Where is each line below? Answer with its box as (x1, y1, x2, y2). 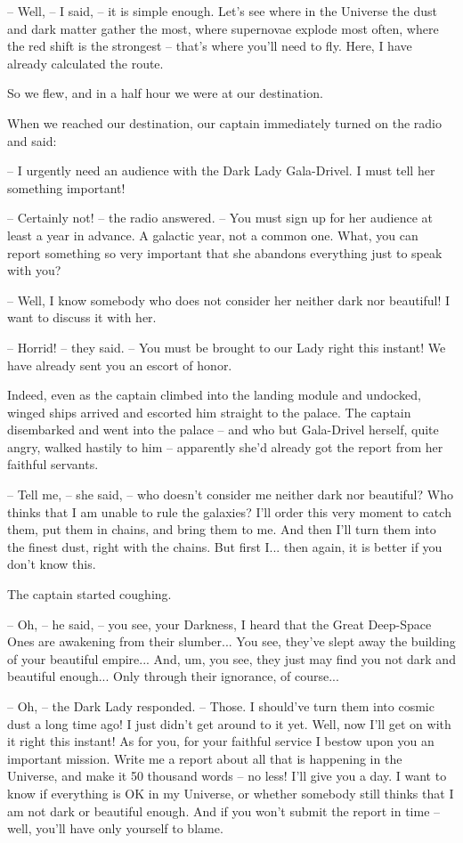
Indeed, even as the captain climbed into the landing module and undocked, (7, 385, 421, 404)
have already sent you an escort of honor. (7, 355, 232, 374)
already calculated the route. (7, 53, 164, 72)
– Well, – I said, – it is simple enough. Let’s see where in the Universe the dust (7, 2, 437, 20)
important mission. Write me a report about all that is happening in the (7, 749, 402, 767)
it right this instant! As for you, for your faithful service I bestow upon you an (7, 732, 435, 750)
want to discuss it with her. (7, 308, 157, 327)
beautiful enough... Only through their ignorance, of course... (7, 667, 339, 685)
